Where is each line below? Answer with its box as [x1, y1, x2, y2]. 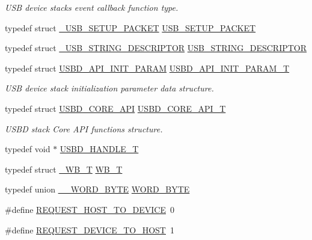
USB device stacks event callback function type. [5, 1, 179, 13]
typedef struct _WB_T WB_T [5, 162, 123, 175]
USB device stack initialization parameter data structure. [5, 82, 214, 94]
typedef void [5, 143, 50, 155]
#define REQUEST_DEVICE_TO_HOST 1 [5, 223, 174, 236]
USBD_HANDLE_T [60, 143, 139, 155]
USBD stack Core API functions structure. [5, 122, 163, 135]
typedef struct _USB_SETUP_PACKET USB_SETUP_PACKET [5, 21, 256, 34]
